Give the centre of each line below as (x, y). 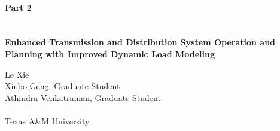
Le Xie (17, 74)
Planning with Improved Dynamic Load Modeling (110, 54)
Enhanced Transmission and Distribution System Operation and (140, 42)
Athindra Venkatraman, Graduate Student (83, 97)
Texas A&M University (47, 121)
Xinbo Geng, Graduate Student (63, 86)
